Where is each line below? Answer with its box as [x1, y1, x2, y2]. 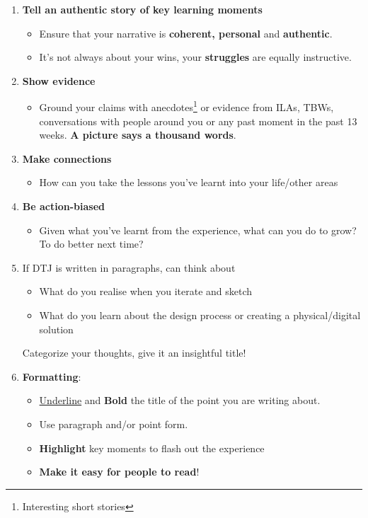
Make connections [22, 151, 112, 166]
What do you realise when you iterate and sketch [39, 284, 253, 299]
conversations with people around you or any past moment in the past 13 [39, 113, 357, 128]
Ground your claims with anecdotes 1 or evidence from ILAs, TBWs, [39, 98, 334, 115]
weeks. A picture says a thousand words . [39, 127, 236, 142]
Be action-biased [22, 199, 105, 213]
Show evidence [22, 73, 96, 88]
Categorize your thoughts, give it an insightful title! [22, 345, 246, 360]
